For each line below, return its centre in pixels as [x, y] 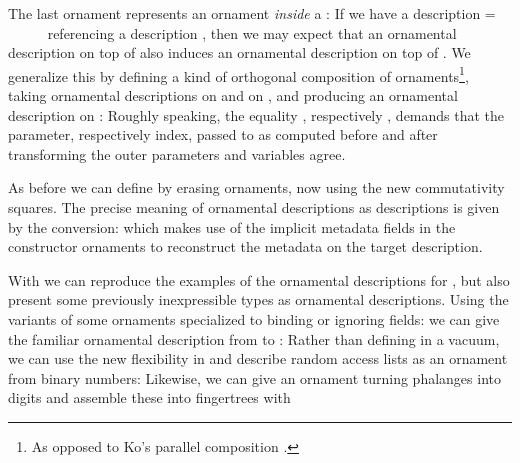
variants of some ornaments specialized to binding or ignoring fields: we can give [254, 318]
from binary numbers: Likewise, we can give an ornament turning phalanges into [254, 377]
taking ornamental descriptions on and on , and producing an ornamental [233, 95]
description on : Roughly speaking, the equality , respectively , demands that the [256, 114]
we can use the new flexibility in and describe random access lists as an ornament [258, 358]
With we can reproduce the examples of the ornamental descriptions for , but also [259, 279]
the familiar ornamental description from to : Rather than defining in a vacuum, [254, 338]
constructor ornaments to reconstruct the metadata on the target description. [245, 246]
